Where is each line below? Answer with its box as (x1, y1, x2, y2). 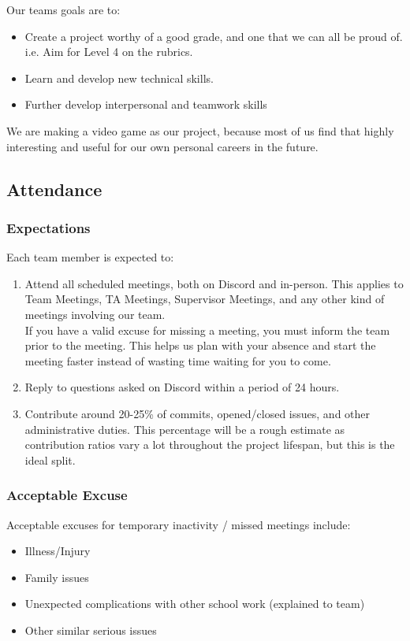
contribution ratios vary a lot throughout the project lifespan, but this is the (24, 436, 395, 453)
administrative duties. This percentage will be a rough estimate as (24, 421, 345, 437)
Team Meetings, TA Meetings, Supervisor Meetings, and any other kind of (24, 291, 385, 307)
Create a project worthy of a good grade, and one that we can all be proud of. (24, 28, 403, 44)
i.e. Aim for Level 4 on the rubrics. (24, 43, 193, 60)
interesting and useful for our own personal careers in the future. (6, 138, 319, 154)
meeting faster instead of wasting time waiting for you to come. (24, 352, 331, 369)
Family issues (24, 569, 89, 585)
